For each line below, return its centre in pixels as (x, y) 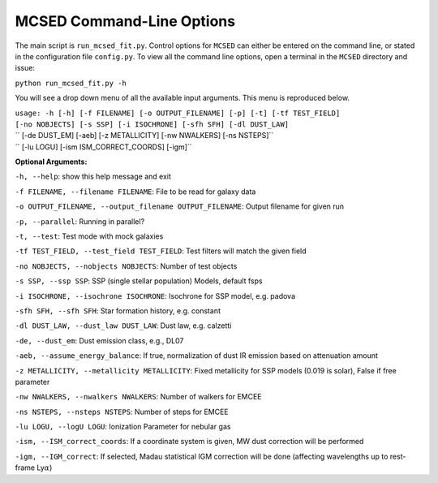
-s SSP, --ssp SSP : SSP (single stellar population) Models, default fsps (139, 281)
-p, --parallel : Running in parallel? (80, 221)
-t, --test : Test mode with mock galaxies (89, 236)
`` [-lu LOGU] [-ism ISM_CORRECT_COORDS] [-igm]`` (103, 147)
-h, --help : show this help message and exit (93, 177)
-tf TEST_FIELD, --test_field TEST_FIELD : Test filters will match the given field (161, 251)
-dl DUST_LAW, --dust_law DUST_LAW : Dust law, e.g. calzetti (123, 326)
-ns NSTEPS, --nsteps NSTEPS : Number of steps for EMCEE (122, 412)
